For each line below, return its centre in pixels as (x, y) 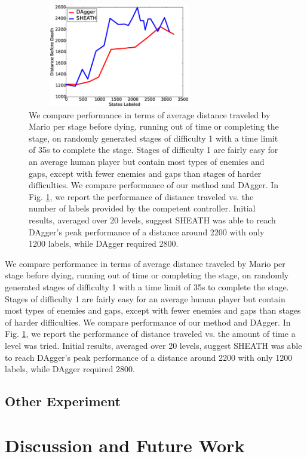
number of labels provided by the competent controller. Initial (142, 208)
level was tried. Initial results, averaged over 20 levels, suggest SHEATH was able (153, 345)
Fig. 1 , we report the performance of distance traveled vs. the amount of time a (150, 334)
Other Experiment (63, 401)
